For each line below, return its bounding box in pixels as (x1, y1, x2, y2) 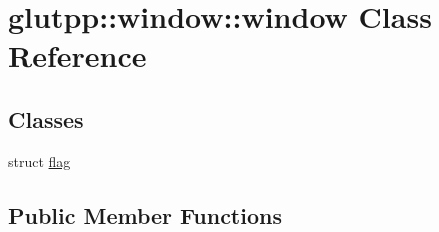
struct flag (8, 150, 71, 171)
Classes (8, 103, 84, 134)
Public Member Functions (8, 199, 282, 230)
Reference (8, 35, 147, 76)
